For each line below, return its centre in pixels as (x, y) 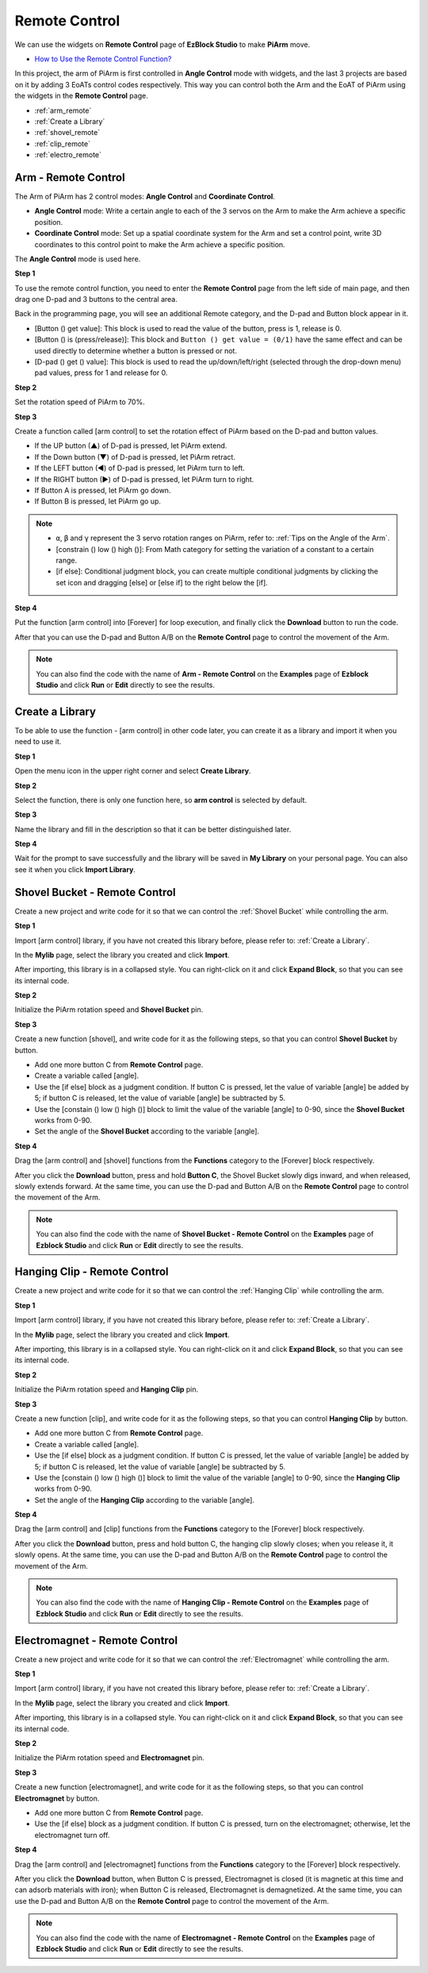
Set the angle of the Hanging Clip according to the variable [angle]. (145, 1500)
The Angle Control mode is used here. (78, 259)
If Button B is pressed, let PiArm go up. (98, 501)
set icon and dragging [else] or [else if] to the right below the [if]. (162, 582)
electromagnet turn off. (72, 1835)
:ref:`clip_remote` (63, 144)
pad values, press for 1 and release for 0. (101, 373)
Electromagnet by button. (57, 1798)
